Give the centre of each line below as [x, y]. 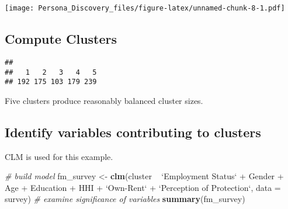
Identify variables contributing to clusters [133, 132]
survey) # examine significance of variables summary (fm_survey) [125, 199]
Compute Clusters [61, 39]
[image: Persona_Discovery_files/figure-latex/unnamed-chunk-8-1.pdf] [145, 8]
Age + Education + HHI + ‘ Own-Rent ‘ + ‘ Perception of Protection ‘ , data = [143, 187]
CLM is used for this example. [59, 156]
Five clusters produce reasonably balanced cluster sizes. [104, 100]
